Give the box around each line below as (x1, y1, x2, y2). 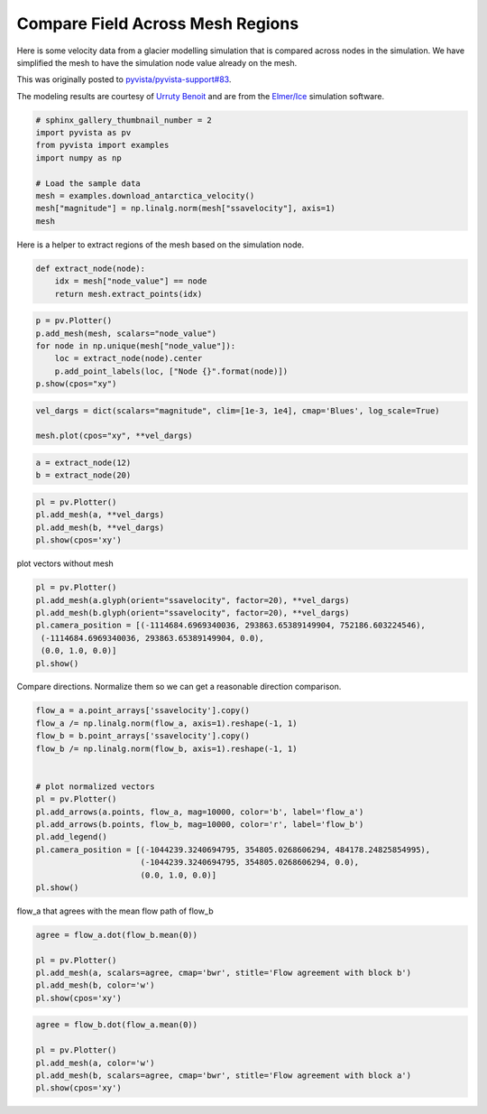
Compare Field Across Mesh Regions (16, 14, 299, 33)
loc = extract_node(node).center (54, 353, 203, 364)
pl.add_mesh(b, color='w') (35, 980, 155, 990)
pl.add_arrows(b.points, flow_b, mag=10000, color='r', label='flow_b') (35, 819, 364, 830)
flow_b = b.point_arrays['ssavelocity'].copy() (35, 731, 250, 741)
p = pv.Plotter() (35, 316, 113, 326)
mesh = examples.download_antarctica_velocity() (35, 190, 255, 201)
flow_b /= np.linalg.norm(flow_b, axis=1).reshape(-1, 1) (35, 743, 298, 754)
